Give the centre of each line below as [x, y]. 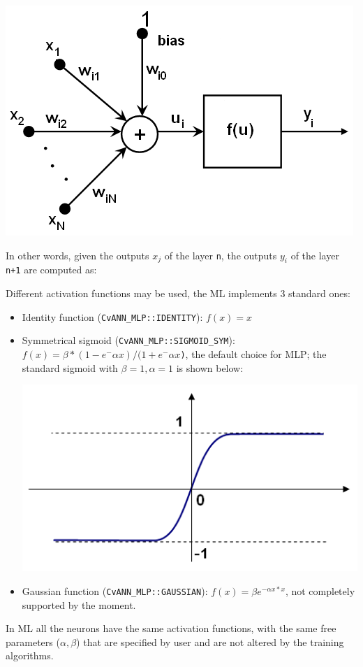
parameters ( [33, 641]
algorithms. [30, 655]
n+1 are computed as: [51, 270]
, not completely [320, 591]
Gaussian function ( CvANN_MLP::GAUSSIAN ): [115, 591]
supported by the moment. [79, 604]
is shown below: [210, 367]
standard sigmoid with [70, 367]
